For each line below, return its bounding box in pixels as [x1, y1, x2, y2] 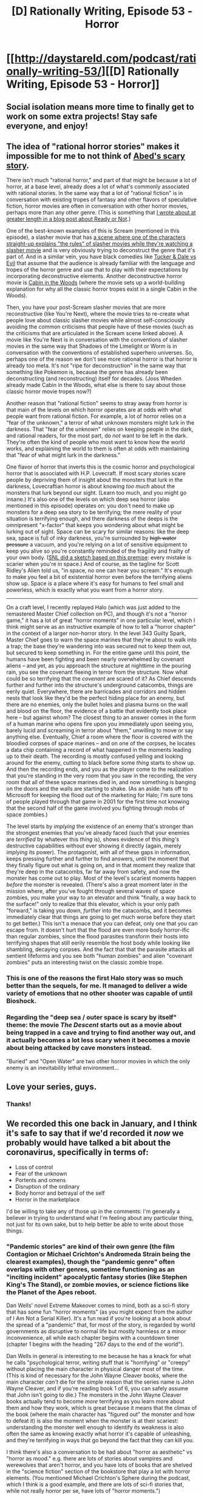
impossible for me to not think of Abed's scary [6, 150, 185, 161]
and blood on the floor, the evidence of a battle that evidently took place [6, 707, 187, 715]
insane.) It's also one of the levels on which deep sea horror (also [6, 495, 170, 503]
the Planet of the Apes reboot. [6, 1287, 97, 1296]
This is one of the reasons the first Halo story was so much [6, 974, 183, 982]
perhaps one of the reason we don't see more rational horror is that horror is [6, 355, 197, 363]
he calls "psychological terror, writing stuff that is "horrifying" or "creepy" [6, 1359, 191, 1366]
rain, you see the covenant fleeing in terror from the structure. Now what [6, 668, 188, 676]
